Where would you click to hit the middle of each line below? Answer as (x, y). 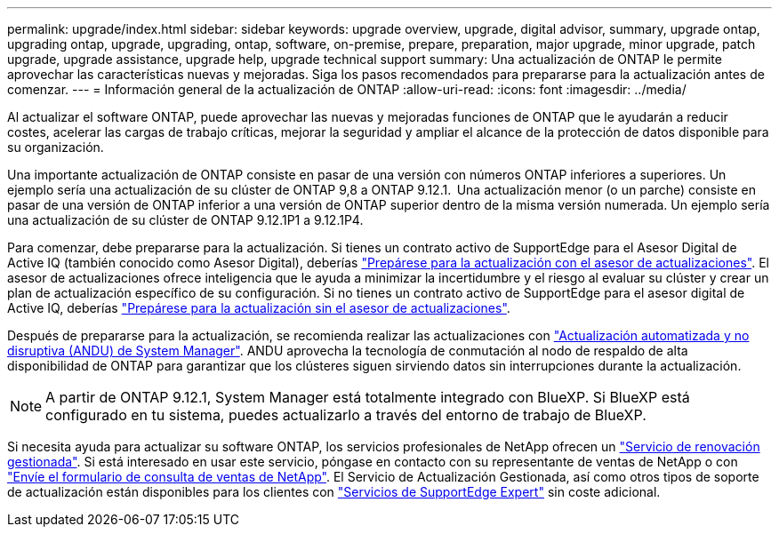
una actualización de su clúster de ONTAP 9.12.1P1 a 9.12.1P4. (185, 220)
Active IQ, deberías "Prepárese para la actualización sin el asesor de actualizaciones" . (259, 308)
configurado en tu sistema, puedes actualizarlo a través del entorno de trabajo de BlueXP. (346, 415)
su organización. (56, 147)
